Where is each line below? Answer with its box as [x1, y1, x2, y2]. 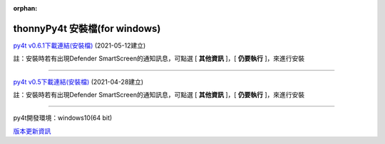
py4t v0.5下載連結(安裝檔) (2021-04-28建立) [13, 77, 144, 86]
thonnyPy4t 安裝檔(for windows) [13, 22, 161, 35]
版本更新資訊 [13, 126, 51, 135]
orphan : [13, 4, 38, 12]
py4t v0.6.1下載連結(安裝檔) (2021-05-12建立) [13, 41, 146, 50]
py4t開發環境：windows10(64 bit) [13, 113, 113, 122]
